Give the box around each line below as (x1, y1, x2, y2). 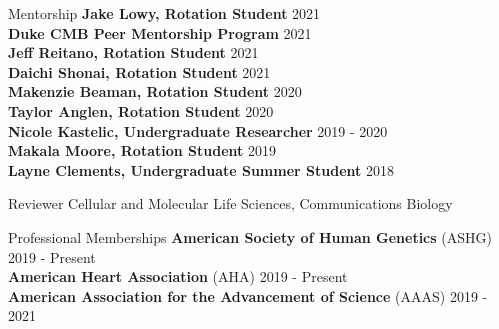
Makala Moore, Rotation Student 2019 (8, 140, 276, 161)
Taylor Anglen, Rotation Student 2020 (8, 100, 274, 121)
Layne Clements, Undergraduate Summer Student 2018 (8, 159, 394, 180)
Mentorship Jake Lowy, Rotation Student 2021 (8, 3, 321, 23)
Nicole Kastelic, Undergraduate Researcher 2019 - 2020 (8, 120, 388, 141)
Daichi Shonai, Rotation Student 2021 (8, 61, 271, 82)
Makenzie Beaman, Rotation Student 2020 (8, 81, 302, 102)
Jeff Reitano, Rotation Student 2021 (8, 42, 259, 63)
